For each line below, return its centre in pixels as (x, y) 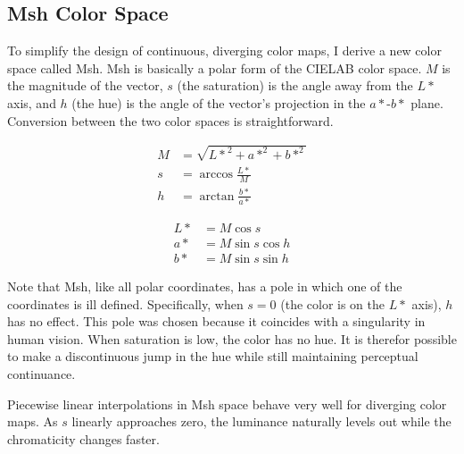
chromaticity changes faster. (83, 438)
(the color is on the (333, 303)
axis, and (32, 102)
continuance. (41, 374)
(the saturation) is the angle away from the (295, 85)
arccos (216, 175)
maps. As (33, 421)
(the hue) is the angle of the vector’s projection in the (219, 102)
